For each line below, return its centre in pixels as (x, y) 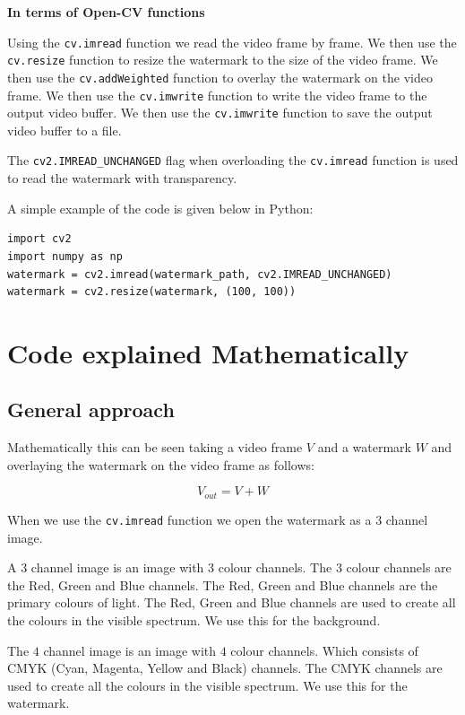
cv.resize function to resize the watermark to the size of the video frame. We (223, 60)
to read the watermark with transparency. (122, 178)
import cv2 (39, 239)
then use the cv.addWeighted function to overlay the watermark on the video (220, 77)
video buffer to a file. (65, 130)
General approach (91, 410)
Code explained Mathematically (208, 352)
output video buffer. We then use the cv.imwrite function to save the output (220, 113)
